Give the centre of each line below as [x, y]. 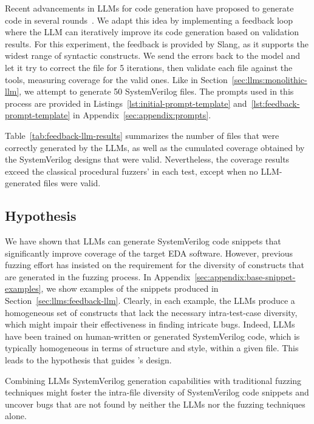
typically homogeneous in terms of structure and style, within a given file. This [152, 348]
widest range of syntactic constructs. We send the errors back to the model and [152, 56]
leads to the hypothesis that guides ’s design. [88, 360]
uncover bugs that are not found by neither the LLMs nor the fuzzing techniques [155, 404]
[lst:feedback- [275, 103]
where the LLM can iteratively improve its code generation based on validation [152, 32]
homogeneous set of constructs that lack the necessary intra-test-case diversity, [151, 312]
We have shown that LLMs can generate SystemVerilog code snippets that [143, 241]
